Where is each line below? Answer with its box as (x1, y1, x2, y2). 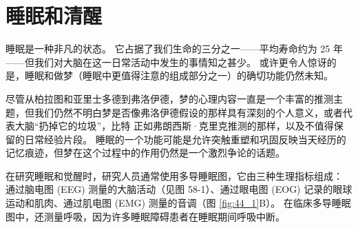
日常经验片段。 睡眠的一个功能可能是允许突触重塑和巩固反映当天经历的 (24, 132, 346, 146)
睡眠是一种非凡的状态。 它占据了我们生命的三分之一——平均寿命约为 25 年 (6, 41, 343, 56)
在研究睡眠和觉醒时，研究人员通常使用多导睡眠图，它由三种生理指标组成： (6, 168, 343, 183)
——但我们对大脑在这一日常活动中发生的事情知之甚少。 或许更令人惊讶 (6, 54, 327, 69)
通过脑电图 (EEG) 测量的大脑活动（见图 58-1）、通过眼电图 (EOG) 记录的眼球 (6, 182, 352, 196)
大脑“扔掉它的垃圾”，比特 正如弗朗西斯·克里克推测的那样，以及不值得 (14, 118, 334, 133)
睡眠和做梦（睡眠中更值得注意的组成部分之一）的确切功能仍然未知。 (24, 68, 333, 83)
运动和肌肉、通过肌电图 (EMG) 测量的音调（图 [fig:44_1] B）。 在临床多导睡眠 (6, 196, 351, 210)
